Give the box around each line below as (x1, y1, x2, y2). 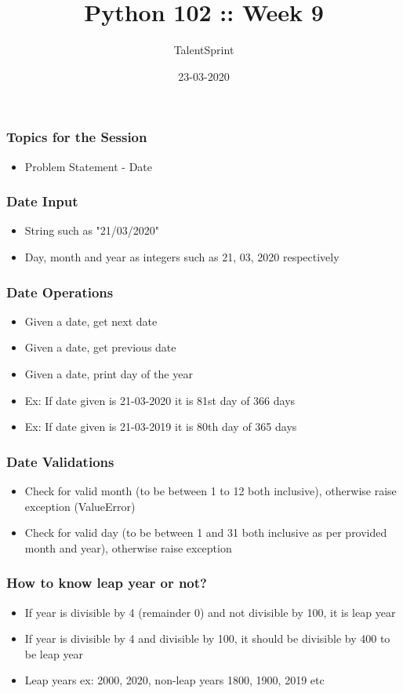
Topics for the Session (6, 127, 147, 147)
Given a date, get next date (24, 312, 158, 329)
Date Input (6, 191, 78, 211)
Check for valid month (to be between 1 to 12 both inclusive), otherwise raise (24, 483, 397, 499)
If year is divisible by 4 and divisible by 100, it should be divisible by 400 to (24, 630, 390, 647)
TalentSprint (173, 42, 234, 58)
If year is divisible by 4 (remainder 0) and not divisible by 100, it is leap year (24, 604, 396, 620)
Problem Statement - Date (24, 158, 152, 174)
